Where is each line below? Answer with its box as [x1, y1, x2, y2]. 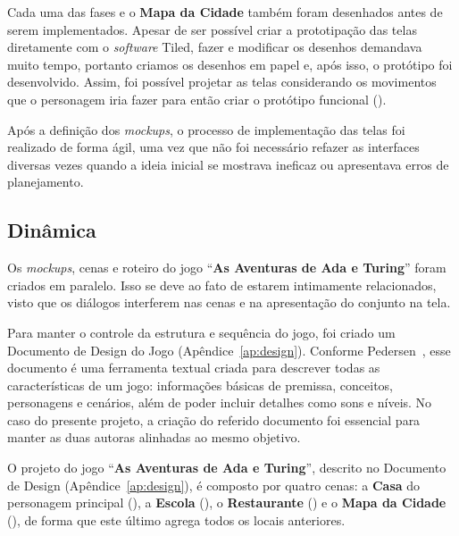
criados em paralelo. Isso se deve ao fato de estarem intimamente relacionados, [7, 275, 437, 294]
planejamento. [7, 172, 84, 191]
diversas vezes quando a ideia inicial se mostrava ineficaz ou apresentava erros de [7, 155, 449, 173]
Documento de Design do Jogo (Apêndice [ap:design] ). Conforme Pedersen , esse [7, 340, 451, 359]
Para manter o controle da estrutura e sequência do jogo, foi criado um [7, 322, 396, 341]
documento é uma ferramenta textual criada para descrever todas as [7, 358, 380, 377]
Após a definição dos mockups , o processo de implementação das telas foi [7, 120, 405, 138]
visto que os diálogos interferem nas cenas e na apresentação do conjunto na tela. [7, 293, 451, 312]
